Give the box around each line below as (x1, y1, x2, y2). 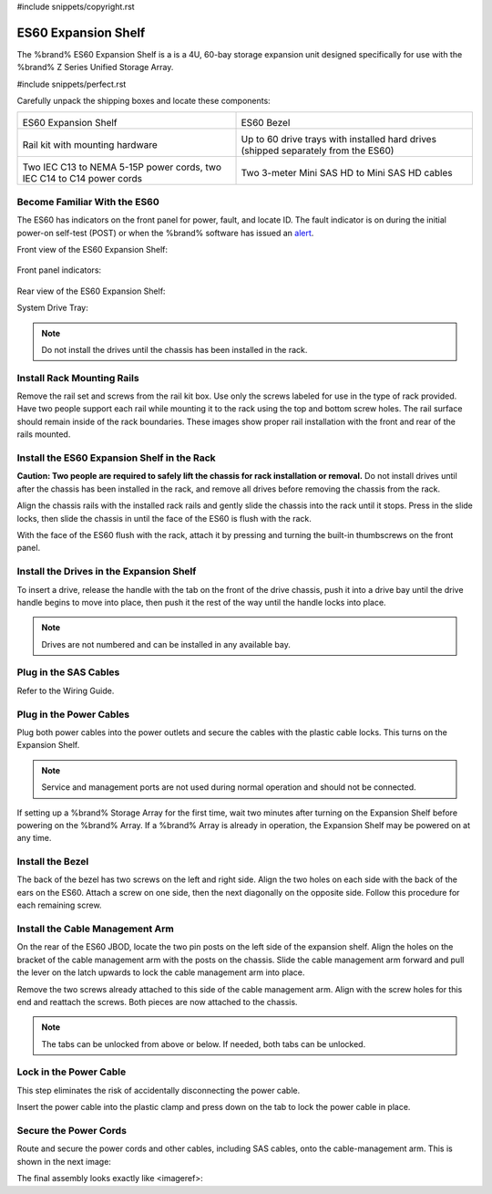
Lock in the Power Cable (16, 1065, 127, 1078)
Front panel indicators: (16, 265, 102, 275)
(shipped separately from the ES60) (241, 144, 395, 157)
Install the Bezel (16, 856, 89, 868)
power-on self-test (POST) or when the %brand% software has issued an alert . (16, 227, 314, 238)
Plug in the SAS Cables (16, 666, 120, 679)
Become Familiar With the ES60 (16, 195, 159, 208)
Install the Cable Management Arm (16, 922, 175, 935)
